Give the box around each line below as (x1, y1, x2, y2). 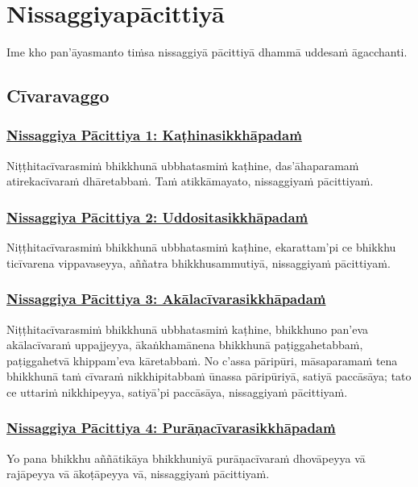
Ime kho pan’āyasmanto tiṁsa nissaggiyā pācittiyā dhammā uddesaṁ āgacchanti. (6, 44, 408, 60)
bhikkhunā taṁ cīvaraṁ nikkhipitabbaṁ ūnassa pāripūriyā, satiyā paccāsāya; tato (6, 368, 412, 385)
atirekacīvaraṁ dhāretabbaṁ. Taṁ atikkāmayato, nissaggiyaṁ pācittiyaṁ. (6, 173, 374, 189)
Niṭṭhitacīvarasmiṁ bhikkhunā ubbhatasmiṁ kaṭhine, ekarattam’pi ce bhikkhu (6, 239, 396, 256)
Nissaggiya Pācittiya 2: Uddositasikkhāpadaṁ (6, 206, 308, 227)
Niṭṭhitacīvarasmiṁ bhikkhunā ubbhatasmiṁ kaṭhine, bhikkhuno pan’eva (6, 320, 369, 337)
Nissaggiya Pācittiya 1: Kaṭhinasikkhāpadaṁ (6, 125, 302, 145)
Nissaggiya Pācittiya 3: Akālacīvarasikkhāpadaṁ (6, 289, 326, 309)
